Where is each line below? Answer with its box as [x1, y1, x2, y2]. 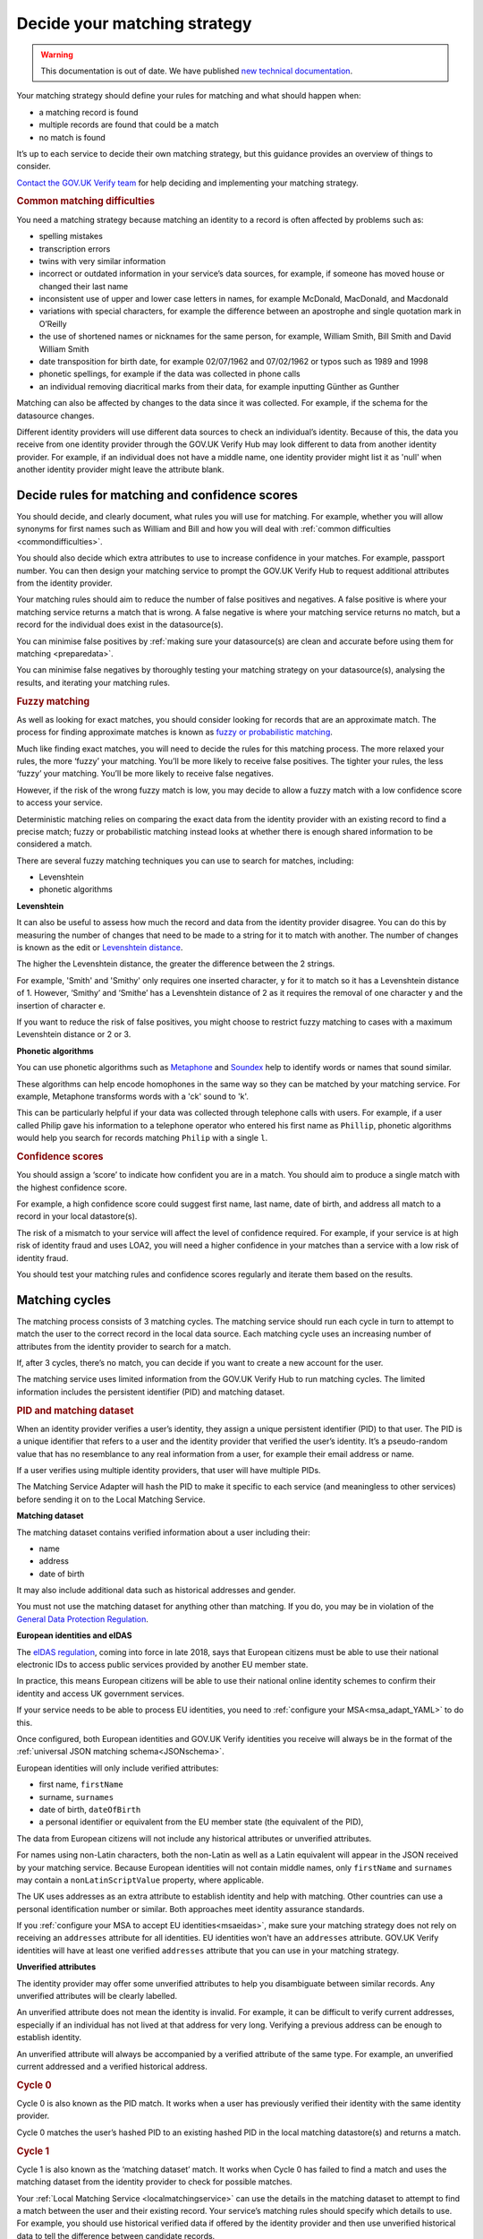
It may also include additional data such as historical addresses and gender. [16, 1585, 296, 1596]
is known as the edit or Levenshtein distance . [16, 942, 183, 953]
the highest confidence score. [16, 1182, 127, 1193]
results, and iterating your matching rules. [16, 677, 170, 688]
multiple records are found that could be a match [38, 119, 219, 130]
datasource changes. [16, 410, 95, 421]
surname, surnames [38, 1791, 114, 1802]
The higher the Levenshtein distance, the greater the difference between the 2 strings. [16, 958, 335, 969]
